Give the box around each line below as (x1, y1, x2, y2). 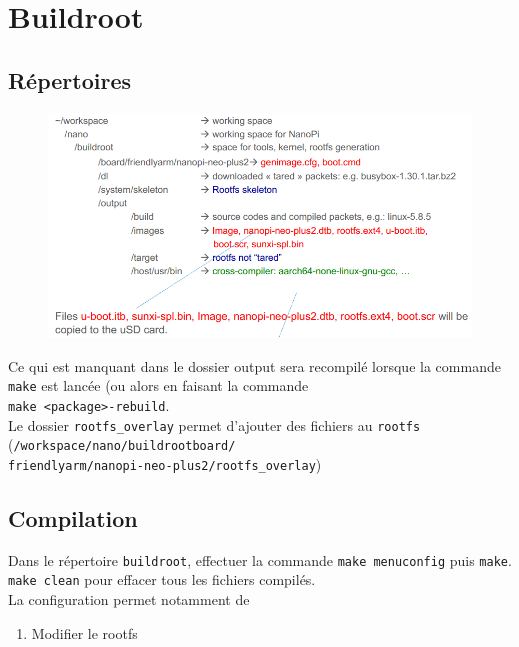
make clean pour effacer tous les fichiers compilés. (8, 569, 316, 590)
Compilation (8, 502, 138, 533)
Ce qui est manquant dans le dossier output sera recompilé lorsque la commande (8, 355, 501, 376)
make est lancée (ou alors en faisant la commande (8, 375, 309, 396)
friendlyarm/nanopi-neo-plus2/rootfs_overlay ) (8, 453, 322, 474)
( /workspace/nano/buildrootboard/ (8, 434, 236, 455)
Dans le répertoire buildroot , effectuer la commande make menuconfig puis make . (8, 549, 512, 570)
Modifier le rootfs (31, 622, 138, 643)
